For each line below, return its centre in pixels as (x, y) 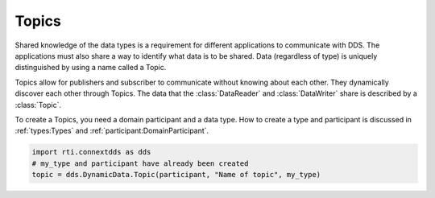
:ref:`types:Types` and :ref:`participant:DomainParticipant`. (112, 131)
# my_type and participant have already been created (140, 163)
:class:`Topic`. (38, 105)
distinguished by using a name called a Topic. (91, 68)
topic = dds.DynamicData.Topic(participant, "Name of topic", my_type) (176, 175)
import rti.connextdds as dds (91, 152)
